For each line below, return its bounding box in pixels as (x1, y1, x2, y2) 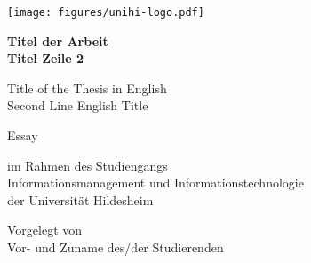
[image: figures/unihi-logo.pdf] (7, 6, 204, 19)
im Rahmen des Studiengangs (7, 155, 168, 174)
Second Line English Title (7, 96, 148, 115)
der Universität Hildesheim (7, 190, 154, 209)
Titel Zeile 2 (7, 49, 84, 68)
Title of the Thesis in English (7, 78, 167, 97)
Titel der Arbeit (7, 31, 108, 50)
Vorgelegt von (7, 220, 83, 239)
